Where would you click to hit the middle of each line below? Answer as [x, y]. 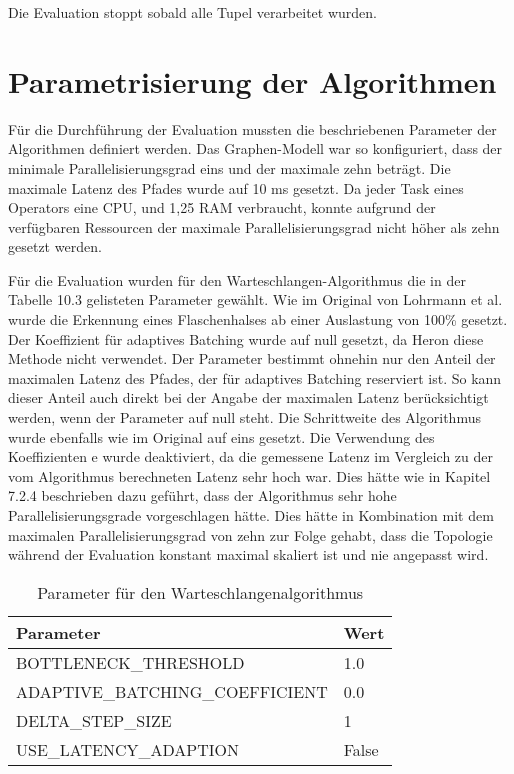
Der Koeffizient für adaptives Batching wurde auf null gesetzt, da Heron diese [246, 338]
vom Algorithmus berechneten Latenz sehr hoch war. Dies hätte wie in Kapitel [249, 475]
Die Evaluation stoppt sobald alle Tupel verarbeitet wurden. [192, 12]
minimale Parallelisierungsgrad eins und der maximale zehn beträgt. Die [229, 167]
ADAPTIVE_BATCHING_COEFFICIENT [172, 691]
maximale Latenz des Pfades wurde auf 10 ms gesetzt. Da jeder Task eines [236, 187]
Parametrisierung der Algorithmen [252, 80]
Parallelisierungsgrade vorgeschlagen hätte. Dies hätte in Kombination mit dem [251, 515]
